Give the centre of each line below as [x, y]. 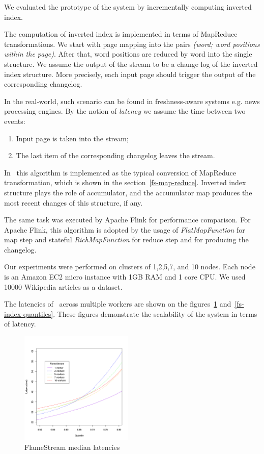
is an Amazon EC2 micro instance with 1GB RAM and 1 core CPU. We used [125, 277]
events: [15, 121]
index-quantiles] [29, 313]
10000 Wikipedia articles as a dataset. [63, 286]
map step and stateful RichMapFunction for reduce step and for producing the [126, 239]
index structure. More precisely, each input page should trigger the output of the [130, 74]
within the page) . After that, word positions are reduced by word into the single [128, 54]
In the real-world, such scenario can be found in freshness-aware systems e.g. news [132, 101]
